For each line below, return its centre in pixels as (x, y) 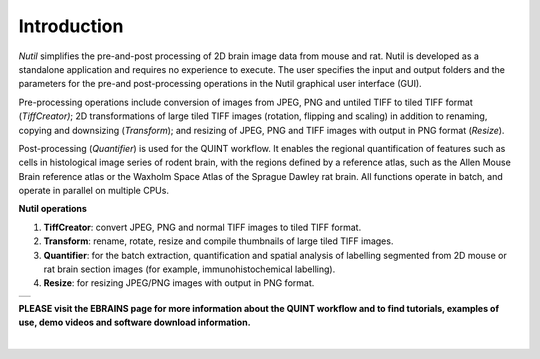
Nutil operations (52, 209)
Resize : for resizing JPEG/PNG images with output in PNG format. (179, 283)
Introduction (71, 26)
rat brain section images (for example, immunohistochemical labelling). (189, 269)
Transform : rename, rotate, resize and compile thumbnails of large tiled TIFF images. (218, 241)
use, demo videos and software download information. (134, 322)
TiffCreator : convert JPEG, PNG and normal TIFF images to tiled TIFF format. (202, 227)
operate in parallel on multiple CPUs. (94, 191)
